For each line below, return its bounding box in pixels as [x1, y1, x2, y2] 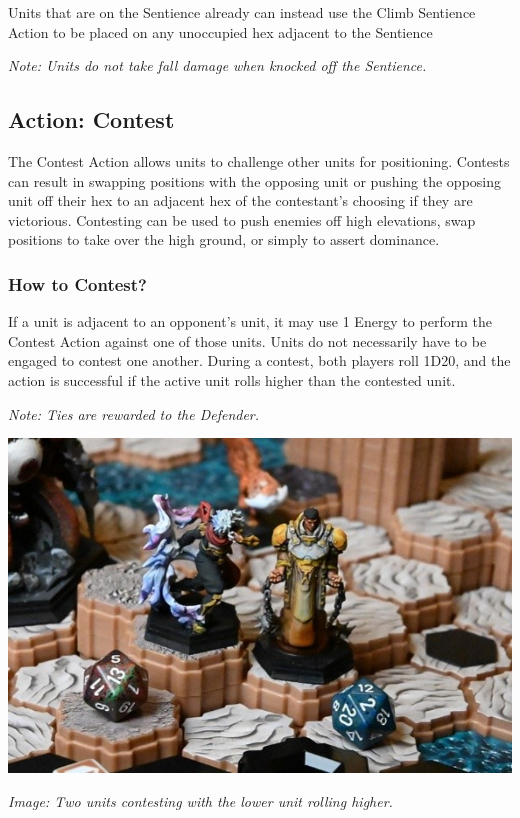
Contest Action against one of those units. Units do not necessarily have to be [8, 330, 487, 351]
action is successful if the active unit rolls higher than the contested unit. [8, 369, 456, 390]
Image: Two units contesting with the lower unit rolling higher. [8, 790, 393, 811]
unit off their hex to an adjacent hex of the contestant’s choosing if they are [8, 190, 473, 211]
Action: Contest [8, 104, 175, 135]
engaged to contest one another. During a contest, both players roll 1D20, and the [8, 350, 511, 371]
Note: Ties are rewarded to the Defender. [8, 403, 260, 424]
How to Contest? [8, 271, 147, 296]
